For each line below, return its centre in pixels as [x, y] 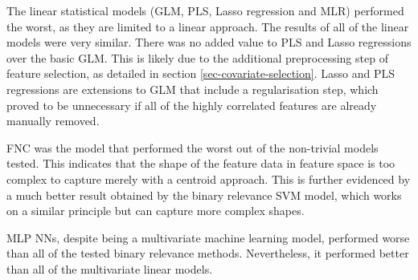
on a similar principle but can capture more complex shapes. [156, 211]
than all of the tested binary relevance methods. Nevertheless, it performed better [208, 253]
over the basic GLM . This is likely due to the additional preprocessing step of [197, 57]
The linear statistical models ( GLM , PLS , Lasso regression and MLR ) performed [205, 10]
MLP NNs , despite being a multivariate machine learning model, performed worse [208, 237]
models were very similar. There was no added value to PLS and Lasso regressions [209, 42]
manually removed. [53, 121]
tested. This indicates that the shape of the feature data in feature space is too [201, 163]
